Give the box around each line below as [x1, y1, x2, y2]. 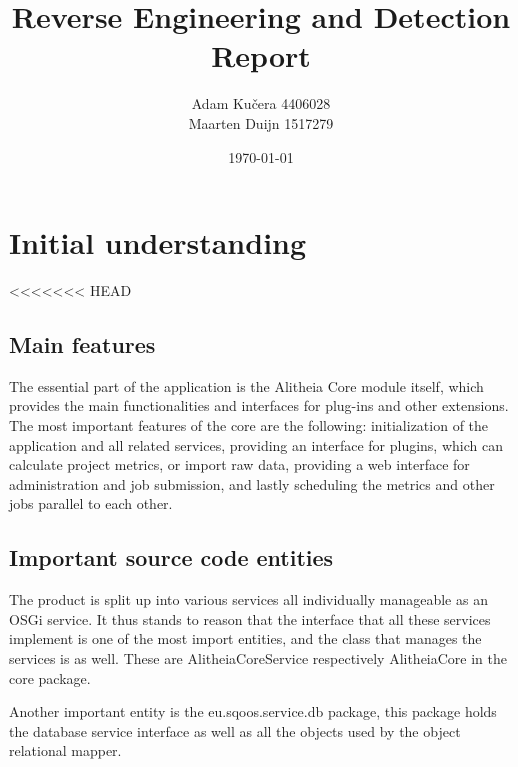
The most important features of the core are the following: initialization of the [9, 415, 489, 436]
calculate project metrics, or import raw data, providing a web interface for [9, 454, 470, 475]
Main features [9, 329, 156, 360]
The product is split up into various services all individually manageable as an [9, 589, 488, 610]
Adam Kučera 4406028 [191, 93, 331, 114]
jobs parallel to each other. [9, 493, 173, 514]
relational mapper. [9, 740, 122, 761]
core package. [9, 667, 91, 688]
